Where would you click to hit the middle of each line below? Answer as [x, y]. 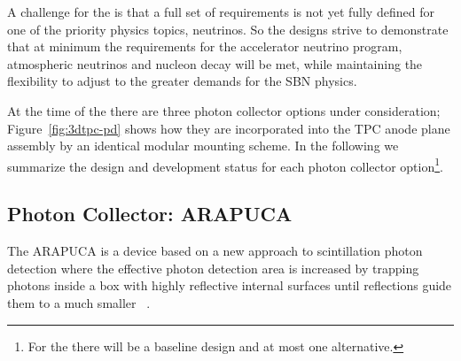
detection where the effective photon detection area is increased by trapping [213, 268]
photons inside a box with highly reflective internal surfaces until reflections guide [230, 285]
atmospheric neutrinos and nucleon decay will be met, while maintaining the [215, 63]
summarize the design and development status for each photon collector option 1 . [225, 165]
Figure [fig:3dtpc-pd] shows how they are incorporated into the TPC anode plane [229, 128]
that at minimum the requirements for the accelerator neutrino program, [205, 46]
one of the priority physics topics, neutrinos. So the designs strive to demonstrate [228, 29]
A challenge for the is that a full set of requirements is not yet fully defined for [221, 12]
